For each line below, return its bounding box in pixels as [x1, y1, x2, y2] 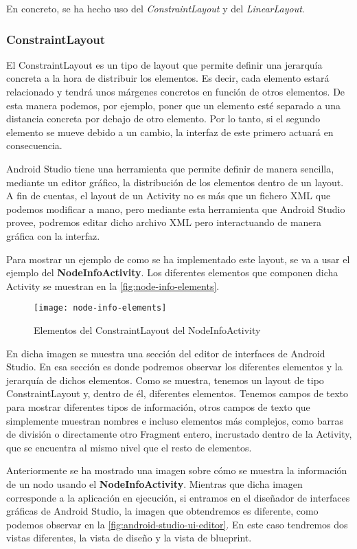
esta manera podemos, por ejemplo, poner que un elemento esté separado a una [6, 98, 341, 112]
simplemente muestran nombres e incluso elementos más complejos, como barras [6, 413, 344, 427]
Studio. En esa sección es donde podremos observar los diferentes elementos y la [6, 359, 343, 374]
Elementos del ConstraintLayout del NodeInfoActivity [34, 322, 261, 337]
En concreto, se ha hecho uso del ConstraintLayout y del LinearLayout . [6, 1, 305, 15]
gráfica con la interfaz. [6, 228, 100, 243]
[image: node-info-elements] [34, 303, 167, 313]
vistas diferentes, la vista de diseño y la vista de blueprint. [6, 530, 252, 545]
